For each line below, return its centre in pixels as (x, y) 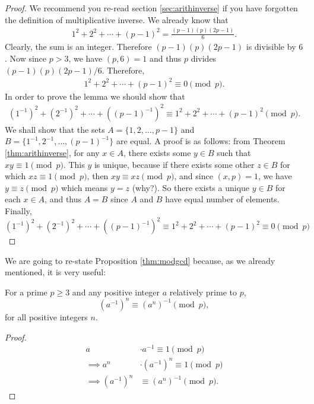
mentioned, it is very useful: (55, 272)
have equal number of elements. (222, 199)
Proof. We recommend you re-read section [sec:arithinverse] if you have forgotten (151, 8)
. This (74, 164)
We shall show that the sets (55, 129)
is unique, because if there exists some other (174, 164)
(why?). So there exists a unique (191, 187)
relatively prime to (203, 292)
